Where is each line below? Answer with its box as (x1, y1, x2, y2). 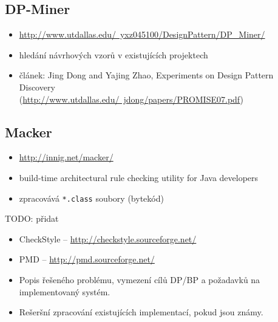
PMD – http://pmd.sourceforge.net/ (19, 253, 155, 265)
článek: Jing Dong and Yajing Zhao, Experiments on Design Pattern (19, 69, 274, 81)
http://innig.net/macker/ (19, 151, 114, 163)
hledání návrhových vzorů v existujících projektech (19, 48, 208, 61)
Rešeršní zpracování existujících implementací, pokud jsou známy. (19, 306, 263, 318)
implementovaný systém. (19, 285, 110, 298)
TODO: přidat (5, 212, 59, 225)
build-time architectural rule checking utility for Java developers (19, 171, 259, 183)
